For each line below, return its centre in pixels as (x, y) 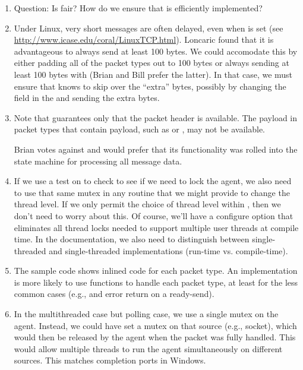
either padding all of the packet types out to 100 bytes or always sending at (151, 63)
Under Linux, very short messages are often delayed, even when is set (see (149, 28)
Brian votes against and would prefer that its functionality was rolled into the (156, 149)
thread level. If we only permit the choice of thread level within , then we (147, 204)
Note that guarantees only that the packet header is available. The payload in (156, 117)
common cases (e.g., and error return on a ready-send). (114, 294)
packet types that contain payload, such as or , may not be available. (139, 129)
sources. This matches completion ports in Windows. (110, 360)
